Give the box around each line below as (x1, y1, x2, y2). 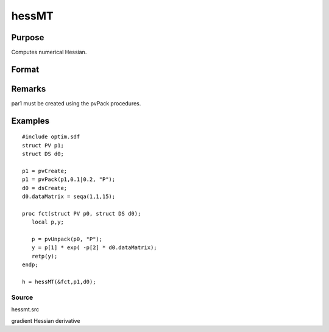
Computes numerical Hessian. (11, 49, 87, 56)
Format (11, 64, 40, 74)
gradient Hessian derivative (11, 317, 80, 324)
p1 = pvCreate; (22, 168, 68, 174)
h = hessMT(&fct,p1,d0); (22, 278, 96, 286)
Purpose (11, 32, 44, 43)
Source (11, 293, 34, 302)
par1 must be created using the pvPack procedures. (11, 99, 141, 107)
